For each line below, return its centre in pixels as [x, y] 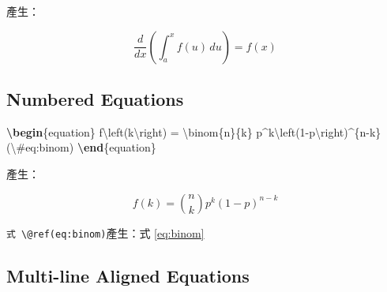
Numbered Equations [95, 98]
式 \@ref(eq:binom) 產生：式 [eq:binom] [105, 232]
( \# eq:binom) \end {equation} [81, 147]
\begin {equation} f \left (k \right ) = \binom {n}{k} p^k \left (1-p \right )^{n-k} [194, 131]
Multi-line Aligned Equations [128, 275]
